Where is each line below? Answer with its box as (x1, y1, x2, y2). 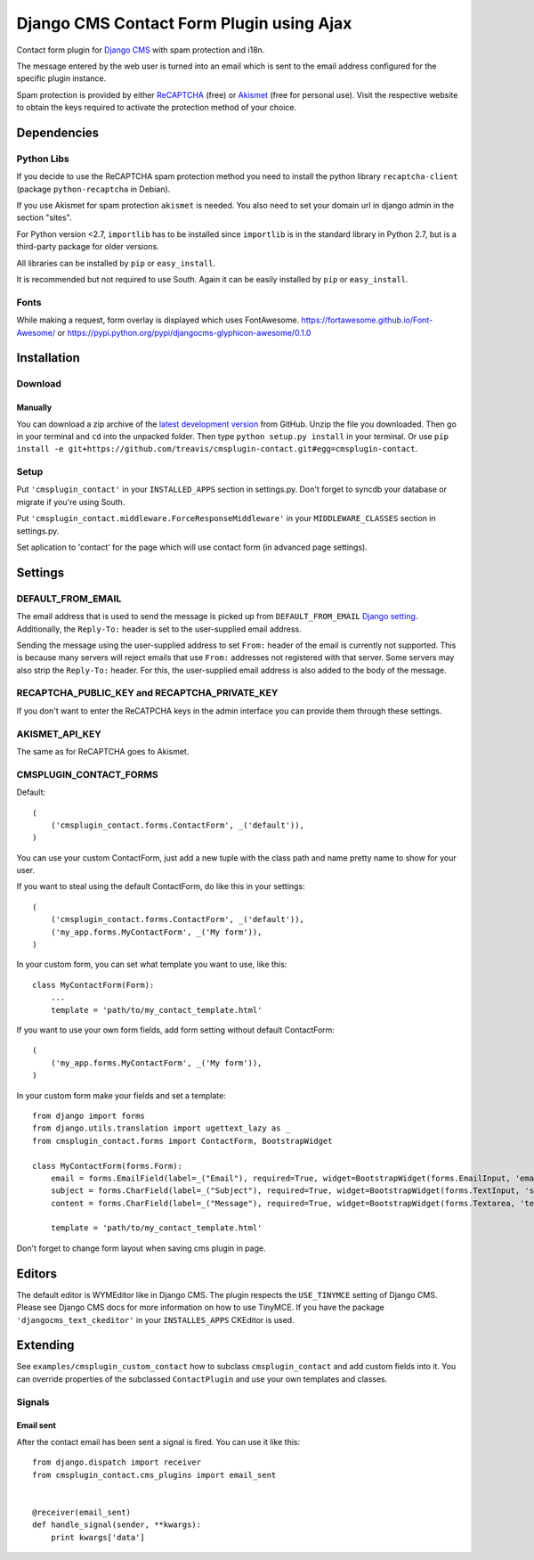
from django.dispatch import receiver (32, 1458, 202, 1467)
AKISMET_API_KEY (16, 727, 101, 739)
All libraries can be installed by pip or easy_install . (16, 257, 216, 268)
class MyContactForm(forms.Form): (32, 1161, 182, 1171)
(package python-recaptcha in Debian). (16, 184, 171, 194)
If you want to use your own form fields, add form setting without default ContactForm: (16, 1025, 336, 1035)
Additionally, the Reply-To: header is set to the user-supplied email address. (16, 624, 302, 634)
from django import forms (32, 1110, 146, 1121)
